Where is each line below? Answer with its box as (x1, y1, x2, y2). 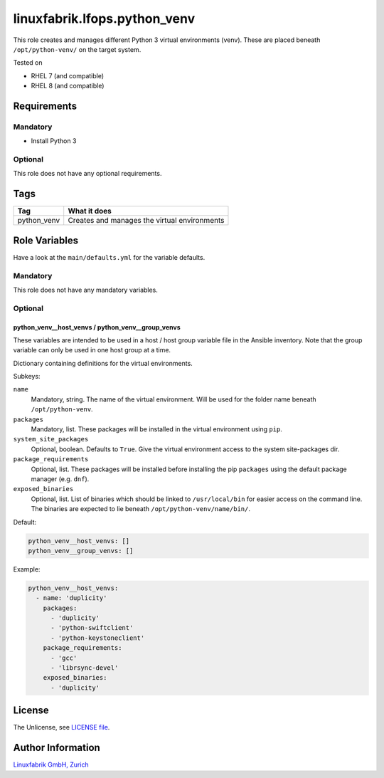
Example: (13, 564, 41, 573)
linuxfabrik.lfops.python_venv (13, 11, 196, 26)
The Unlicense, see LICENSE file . (13, 723, 110, 732)
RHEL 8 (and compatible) (31, 82, 105, 90)
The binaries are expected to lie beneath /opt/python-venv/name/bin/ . (31, 505, 250, 513)
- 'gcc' (50, 653, 78, 662)
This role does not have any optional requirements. (13, 169, 162, 178)
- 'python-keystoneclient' (50, 634, 145, 642)
